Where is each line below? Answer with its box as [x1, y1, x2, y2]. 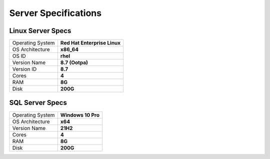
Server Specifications [9, 7, 102, 18]
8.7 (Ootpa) [60, 59, 88, 66]
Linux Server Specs [9, 26, 71, 35]
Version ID [12, 65, 37, 72]
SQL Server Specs [9, 98, 67, 107]
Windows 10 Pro [60, 111, 100, 118]
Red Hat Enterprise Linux [60, 39, 121, 46]
